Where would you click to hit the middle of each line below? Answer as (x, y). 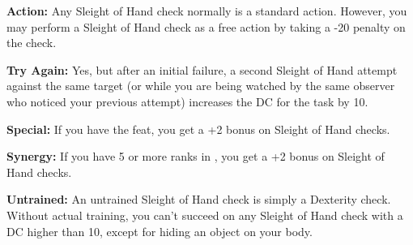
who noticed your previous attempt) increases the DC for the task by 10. (187, 101)
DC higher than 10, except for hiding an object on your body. (160, 231)
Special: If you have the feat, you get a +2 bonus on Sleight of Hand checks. (198, 129)
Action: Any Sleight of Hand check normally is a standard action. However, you (207, 11)
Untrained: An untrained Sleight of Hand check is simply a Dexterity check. (199, 199)
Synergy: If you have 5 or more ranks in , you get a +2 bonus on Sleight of (196, 156)
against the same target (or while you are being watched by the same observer (201, 86)
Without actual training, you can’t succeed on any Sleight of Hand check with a (205, 215)
